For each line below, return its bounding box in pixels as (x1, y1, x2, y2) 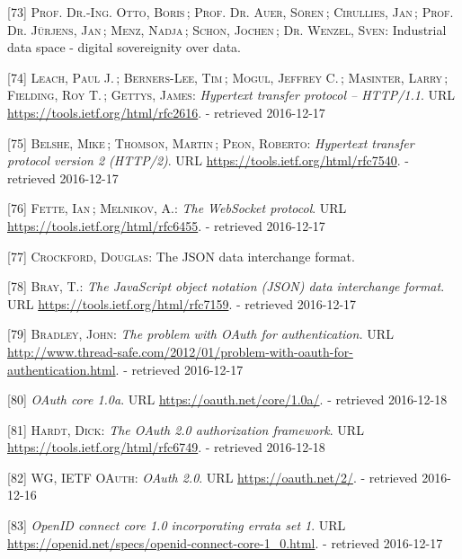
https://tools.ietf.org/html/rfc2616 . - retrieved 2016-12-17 (7, 102, 325, 121)
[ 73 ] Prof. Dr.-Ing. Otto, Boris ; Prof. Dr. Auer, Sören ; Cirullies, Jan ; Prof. (7, 3, 454, 21)
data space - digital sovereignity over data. (7, 38, 241, 57)
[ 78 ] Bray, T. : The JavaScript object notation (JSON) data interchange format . (7, 277, 445, 296)
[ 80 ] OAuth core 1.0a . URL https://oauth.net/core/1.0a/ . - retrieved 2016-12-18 (7, 390, 448, 409)
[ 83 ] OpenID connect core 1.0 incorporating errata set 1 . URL (7, 516, 346, 535)
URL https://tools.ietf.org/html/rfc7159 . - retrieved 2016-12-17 (7, 294, 357, 313)
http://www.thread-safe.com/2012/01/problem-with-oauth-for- (7, 342, 353, 360)
